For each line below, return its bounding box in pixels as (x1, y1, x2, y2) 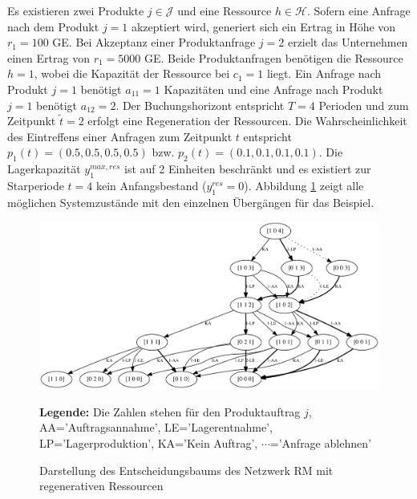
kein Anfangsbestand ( (95, 176, 207, 193)
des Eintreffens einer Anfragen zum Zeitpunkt (7, 128, 233, 144)
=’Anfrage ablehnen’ (269, 435, 371, 451)
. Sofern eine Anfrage (306, 2, 411, 18)
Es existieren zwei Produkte (7, 2, 144, 18)
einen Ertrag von (7, 49, 90, 66)
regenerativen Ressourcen (39, 477, 164, 494)
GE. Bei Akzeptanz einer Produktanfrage (52, 34, 256, 51)
